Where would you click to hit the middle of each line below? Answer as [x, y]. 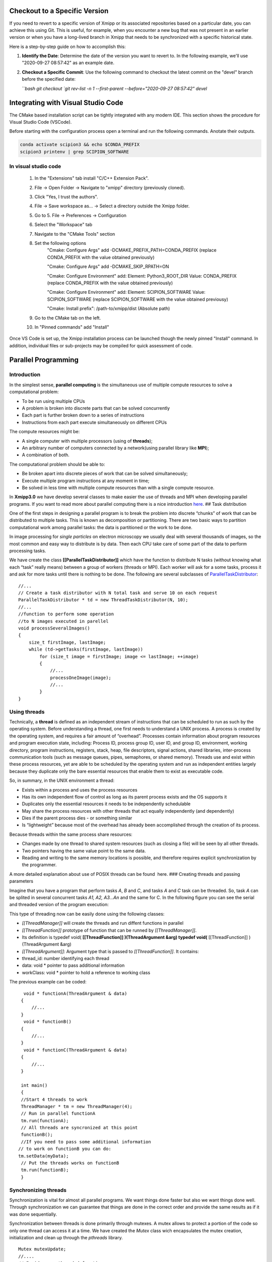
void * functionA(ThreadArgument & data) [75, 993]
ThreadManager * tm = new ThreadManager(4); [77, 1106]
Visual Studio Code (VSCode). [41, 122]
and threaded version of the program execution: [59, 905]
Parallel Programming [44, 360]
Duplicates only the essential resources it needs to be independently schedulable [106, 804]
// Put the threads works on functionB [70, 1163]
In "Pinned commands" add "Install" [72, 327]
